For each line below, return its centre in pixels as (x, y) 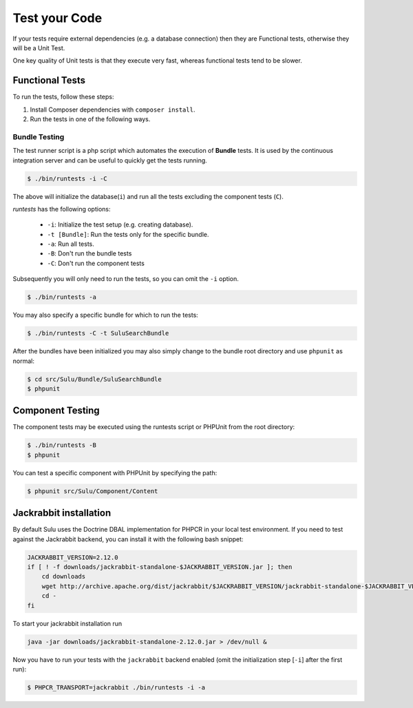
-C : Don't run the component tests (96, 263)
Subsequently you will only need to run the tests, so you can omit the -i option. (126, 279)
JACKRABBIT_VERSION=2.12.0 (73, 557)
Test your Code (57, 18)
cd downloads (64, 576)
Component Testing (56, 411)
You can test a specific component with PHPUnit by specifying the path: (115, 472)
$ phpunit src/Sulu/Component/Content (93, 491)
